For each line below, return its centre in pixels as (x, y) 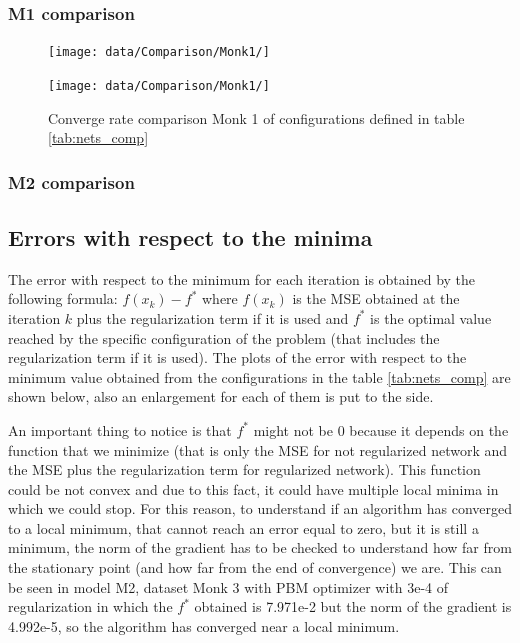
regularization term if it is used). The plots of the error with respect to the (237, 357)
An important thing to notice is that (120, 429)
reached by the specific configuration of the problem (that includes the (224, 337)
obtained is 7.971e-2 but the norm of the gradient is (353, 606)
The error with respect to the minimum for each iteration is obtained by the (242, 278)
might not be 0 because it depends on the (381, 429)
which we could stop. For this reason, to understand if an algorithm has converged (260, 508)
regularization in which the (90, 606)
